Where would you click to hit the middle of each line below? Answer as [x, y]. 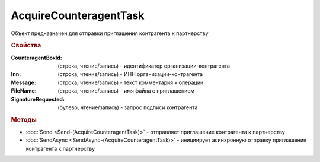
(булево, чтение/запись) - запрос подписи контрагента [128, 107]
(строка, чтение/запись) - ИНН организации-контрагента [130, 74]
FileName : [24, 91]
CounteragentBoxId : [36, 58]
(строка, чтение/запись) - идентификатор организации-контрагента [144, 66]
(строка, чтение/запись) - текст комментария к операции [131, 82]
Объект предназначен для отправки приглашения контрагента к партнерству [110, 33]
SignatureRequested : [38, 99]
